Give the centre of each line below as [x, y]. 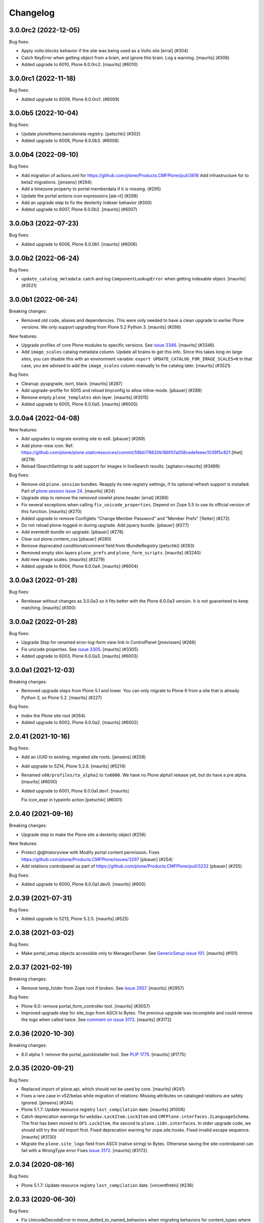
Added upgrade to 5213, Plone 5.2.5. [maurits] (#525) [75, 919]
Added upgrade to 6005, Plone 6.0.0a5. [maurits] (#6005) [79, 404]
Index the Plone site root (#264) [53, 715]
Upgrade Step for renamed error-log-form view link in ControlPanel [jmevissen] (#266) [109, 642]
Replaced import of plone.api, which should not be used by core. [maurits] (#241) [103, 1089]
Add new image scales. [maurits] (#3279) [63, 559]
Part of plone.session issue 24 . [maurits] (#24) [68, 491]
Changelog [32, 13]
